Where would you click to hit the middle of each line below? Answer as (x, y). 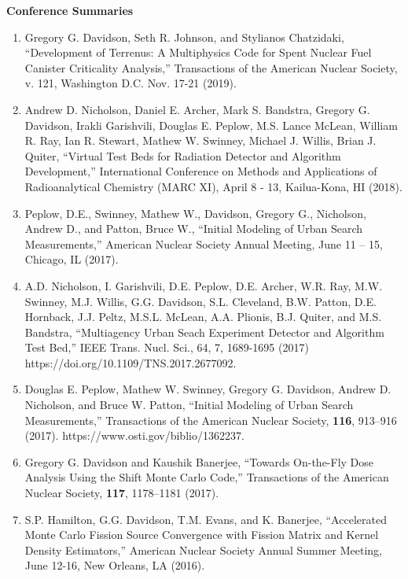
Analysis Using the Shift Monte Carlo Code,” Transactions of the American (207, 477)
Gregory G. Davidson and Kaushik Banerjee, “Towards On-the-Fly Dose (199, 461)
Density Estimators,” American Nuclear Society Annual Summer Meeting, (204, 549)
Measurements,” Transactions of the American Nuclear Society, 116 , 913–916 (211, 420)
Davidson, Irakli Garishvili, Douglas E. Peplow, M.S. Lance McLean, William (211, 125)
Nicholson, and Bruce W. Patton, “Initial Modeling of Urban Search (189, 405)
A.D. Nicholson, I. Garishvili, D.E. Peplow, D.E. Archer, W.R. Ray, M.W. (204, 285)
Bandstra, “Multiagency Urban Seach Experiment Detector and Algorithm (204, 332)
